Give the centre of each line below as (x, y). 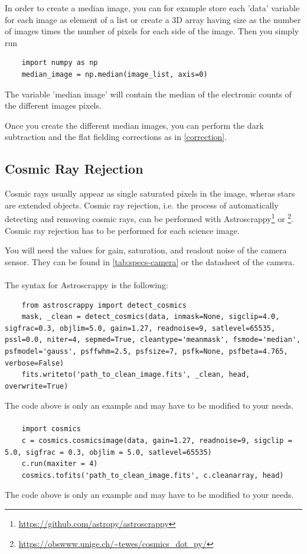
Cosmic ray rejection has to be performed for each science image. (122, 230)
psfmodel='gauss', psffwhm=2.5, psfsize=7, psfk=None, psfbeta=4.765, (146, 351)
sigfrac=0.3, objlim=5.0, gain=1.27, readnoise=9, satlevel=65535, (140, 328)
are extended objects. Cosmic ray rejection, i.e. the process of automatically (142, 205)
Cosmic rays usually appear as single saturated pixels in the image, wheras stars (150, 193)
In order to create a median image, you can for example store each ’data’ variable (152, 8)
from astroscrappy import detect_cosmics (104, 305)
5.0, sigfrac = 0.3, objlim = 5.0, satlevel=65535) (108, 452)
